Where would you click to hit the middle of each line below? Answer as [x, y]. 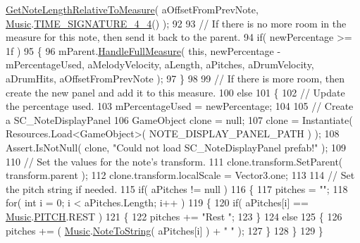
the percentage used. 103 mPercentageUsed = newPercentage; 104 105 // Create [180, 106]
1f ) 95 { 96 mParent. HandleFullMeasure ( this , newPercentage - [143, 50]
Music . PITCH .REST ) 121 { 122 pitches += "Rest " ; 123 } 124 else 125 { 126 [174, 216]
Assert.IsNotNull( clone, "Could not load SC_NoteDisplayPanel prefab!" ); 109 [176, 147]
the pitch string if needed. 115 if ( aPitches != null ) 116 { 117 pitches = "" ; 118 [177, 188]
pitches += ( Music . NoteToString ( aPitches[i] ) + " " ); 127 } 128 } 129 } [165, 230]
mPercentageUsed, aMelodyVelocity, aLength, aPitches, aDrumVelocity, [160, 64]
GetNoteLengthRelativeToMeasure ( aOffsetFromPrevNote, [132, 9]
